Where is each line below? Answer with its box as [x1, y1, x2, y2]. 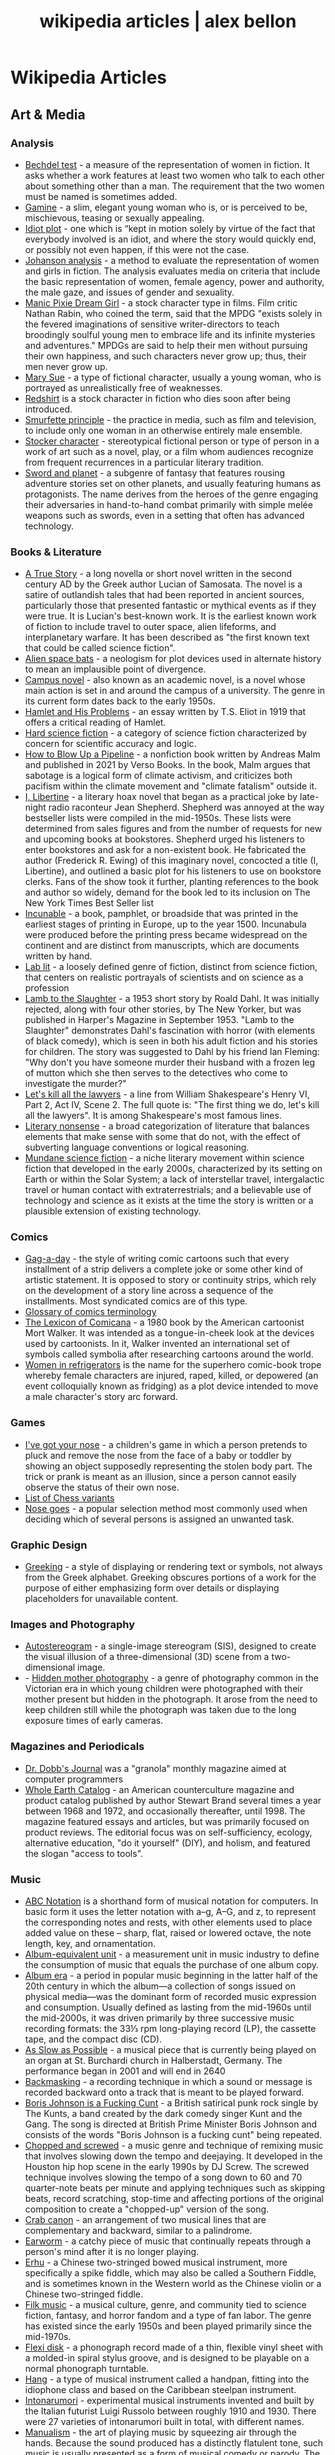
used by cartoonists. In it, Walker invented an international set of [24, 1338, 290, 1350]
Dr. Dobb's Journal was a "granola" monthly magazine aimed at [24, 1762, 287, 1774]
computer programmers [24, 1773, 124, 1785]
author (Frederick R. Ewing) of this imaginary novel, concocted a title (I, [24, 855, 319, 867]
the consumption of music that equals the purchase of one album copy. [24, 1958, 320, 1970]
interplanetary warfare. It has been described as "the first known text [24, 631, 310, 644]
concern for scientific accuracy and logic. [24, 738, 197, 750]
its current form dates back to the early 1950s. [24, 695, 216, 707]
